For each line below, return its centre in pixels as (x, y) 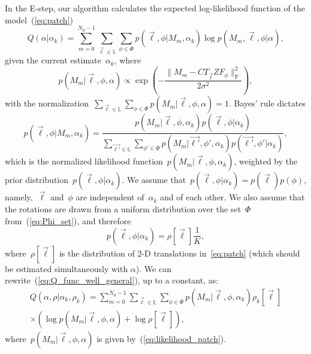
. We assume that (154, 180)
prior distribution (37, 180)
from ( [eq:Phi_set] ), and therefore (68, 220)
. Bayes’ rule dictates (267, 103)
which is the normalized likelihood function (84, 161)
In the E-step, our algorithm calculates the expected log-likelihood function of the (155, 8)
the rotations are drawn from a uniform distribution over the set (123, 209)
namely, (19, 197)
